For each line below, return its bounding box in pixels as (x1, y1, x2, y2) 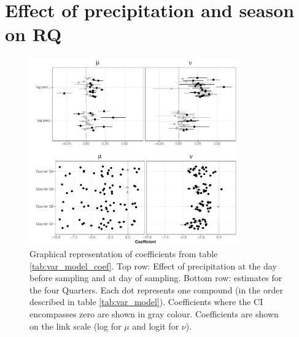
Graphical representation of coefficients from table (29, 247, 218, 260)
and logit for (132, 319, 179, 332)
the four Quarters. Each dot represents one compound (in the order (29, 283, 283, 296)
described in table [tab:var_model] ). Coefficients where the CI (29, 295, 263, 308)
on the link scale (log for (29, 319, 122, 332)
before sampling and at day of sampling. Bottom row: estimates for (29, 271, 282, 284)
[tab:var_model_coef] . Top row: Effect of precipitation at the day (29, 259, 277, 272)
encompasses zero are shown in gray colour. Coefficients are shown (29, 307, 279, 320)
